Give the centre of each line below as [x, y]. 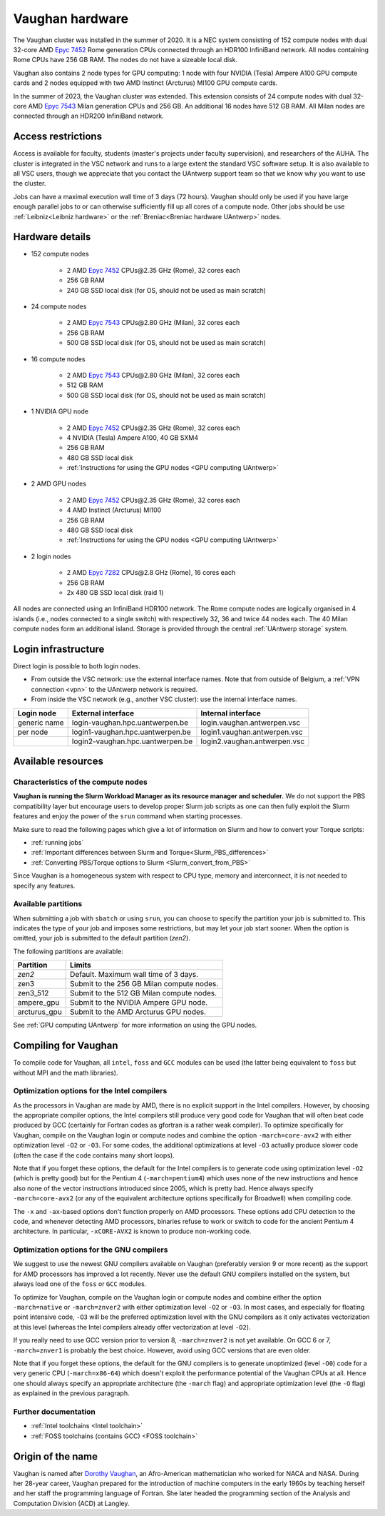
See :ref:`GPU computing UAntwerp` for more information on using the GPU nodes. [135, 1025]
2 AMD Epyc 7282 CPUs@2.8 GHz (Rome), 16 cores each [151, 573]
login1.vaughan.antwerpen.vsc [252, 732]
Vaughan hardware [71, 19]
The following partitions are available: [68, 951]
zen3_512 [33, 993]
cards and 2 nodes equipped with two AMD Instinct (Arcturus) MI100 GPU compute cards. [145, 83]
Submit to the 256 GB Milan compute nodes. [144, 984]
